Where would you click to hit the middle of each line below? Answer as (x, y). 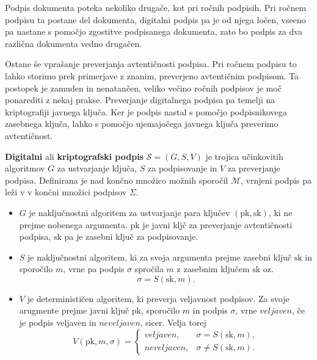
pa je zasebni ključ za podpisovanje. (131, 236)
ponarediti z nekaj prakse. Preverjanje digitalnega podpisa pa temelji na (140, 100)
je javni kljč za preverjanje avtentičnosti (217, 224)
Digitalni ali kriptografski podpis (74, 156)
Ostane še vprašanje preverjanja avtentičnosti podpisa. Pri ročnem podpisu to (151, 64)
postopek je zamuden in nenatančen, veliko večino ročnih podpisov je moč (143, 88)
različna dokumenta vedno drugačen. (74, 43)
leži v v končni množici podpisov (66, 192)
